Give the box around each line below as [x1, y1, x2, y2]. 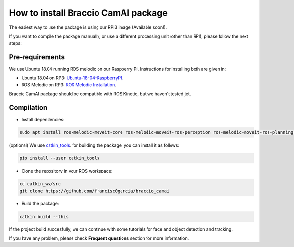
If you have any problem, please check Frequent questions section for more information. [9, 235, 189, 241]
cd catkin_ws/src [19, 181, 61, 187]
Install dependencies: [21, 117, 65, 123]
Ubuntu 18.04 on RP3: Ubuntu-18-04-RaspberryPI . [21, 75, 123, 81]
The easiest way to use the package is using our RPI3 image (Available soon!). [9, 25, 167, 30]
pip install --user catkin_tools [19, 155, 100, 161]
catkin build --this [19, 214, 69, 219]
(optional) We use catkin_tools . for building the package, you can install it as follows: [9, 142, 180, 148]
